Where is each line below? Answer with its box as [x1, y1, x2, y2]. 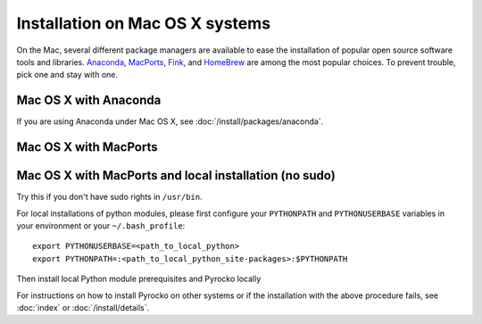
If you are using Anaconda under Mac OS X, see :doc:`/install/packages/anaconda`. [16, 116, 324, 127]
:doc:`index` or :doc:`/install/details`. [16, 302, 150, 312]
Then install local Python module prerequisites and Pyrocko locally [16, 273, 262, 285]
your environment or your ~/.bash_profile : [16, 220, 186, 231]
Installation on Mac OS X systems [16, 13, 271, 33]
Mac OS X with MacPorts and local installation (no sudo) [16, 168, 337, 183]
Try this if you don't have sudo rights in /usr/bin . [16, 192, 203, 203]
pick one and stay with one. [16, 70, 118, 80]
